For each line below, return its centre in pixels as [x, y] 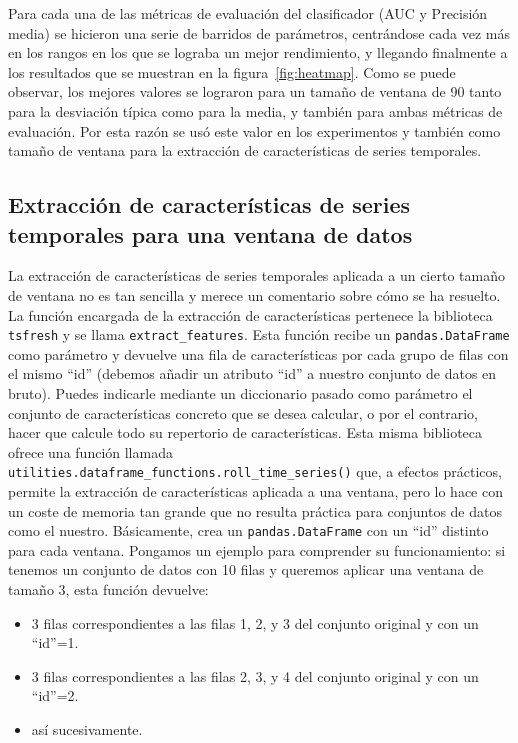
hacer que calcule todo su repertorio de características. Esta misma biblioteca [245, 432]
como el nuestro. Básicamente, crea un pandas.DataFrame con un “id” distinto [248, 530]
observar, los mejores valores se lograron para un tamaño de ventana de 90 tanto [255, 91]
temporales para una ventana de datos [210, 233]
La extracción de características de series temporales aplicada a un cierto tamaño [256, 275]
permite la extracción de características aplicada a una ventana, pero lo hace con [255, 491]
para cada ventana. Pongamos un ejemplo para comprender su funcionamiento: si [257, 549]
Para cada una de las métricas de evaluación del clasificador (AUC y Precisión [248, 13]
